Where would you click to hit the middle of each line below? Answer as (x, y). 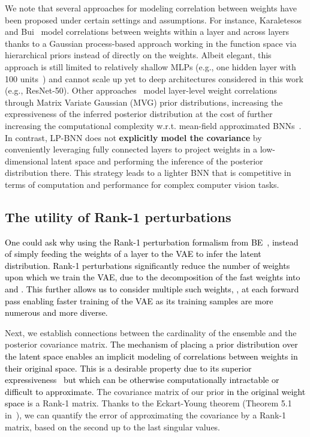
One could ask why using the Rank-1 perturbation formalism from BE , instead (152, 242)
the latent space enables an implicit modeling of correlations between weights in (151, 356)
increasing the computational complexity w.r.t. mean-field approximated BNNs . (153, 125)
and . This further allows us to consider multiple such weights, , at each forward (152, 289)
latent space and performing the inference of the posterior (157, 161)
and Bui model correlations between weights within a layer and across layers (147, 32)
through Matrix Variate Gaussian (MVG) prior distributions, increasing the (144, 102)
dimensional (27, 161)
